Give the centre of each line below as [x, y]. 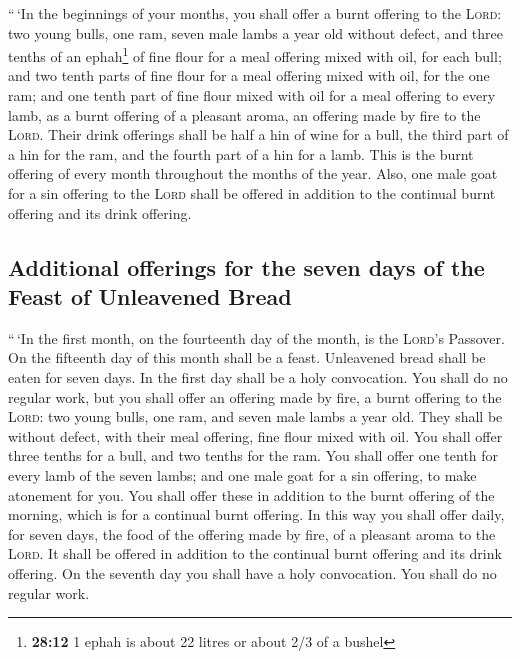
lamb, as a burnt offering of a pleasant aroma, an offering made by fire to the [244, 114]
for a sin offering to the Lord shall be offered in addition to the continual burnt [252, 193]
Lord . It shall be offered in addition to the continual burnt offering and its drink [255, 553]
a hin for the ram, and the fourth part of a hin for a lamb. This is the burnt [241, 153]
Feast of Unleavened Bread [150, 295]
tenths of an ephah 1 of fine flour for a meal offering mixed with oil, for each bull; [255, 54]
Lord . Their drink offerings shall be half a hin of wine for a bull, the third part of [258, 134]
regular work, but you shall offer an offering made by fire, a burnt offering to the [255, 396]
